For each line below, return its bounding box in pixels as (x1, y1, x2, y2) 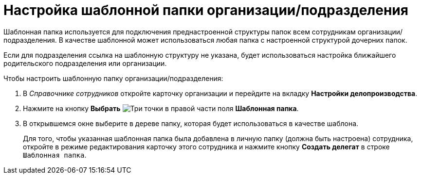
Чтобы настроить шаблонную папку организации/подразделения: (3, 74, 223, 82)
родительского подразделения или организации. (3, 59, 167, 67)
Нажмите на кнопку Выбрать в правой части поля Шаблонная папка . (23, 104, 299, 113)
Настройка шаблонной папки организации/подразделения (3, 2, 408, 18)
